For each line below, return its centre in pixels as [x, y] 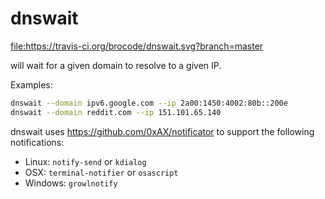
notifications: [37, 142]
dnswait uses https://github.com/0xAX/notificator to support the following [162, 131]
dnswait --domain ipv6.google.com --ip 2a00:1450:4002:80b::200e [149, 103]
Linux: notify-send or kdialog [85, 161]
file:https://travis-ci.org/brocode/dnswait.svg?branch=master [137, 46]
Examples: [31, 84]
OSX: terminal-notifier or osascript [101, 172]
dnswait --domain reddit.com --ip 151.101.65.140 [116, 112]
